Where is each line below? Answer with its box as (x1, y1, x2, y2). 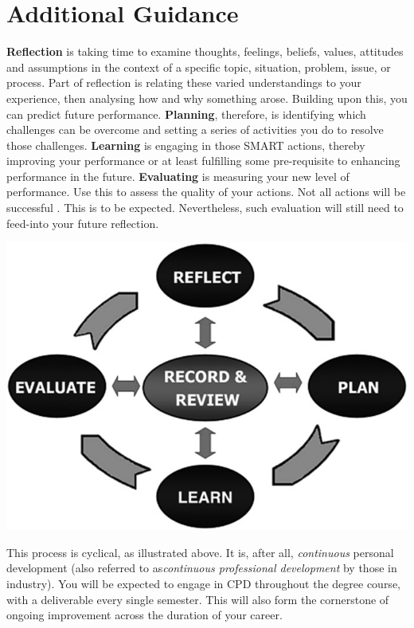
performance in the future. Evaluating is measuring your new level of (6, 167, 350, 184)
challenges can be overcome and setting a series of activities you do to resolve (6, 121, 384, 138)
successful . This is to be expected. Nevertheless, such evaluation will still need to (6, 199, 404, 216)
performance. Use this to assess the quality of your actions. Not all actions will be (6, 183, 406, 200)
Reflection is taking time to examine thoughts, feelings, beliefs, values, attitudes (6, 43, 404, 60)
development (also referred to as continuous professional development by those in (6, 559, 397, 576)
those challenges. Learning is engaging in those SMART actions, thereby (6, 136, 365, 153)
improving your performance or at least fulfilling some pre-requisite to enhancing (6, 152, 400, 169)
